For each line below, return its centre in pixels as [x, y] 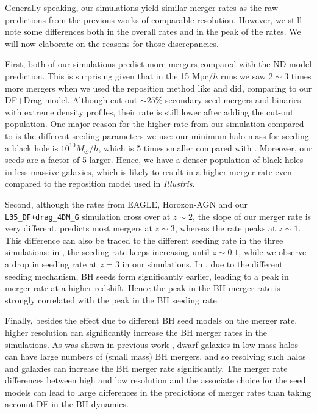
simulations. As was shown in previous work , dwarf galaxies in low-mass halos [152, 344]
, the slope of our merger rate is [252, 216]
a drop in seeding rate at [51, 263]
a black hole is [32, 147]
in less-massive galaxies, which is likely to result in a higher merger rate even [148, 171]
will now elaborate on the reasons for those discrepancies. [112, 43]
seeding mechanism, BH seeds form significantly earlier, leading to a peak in [147, 276]
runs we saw [243, 75]
